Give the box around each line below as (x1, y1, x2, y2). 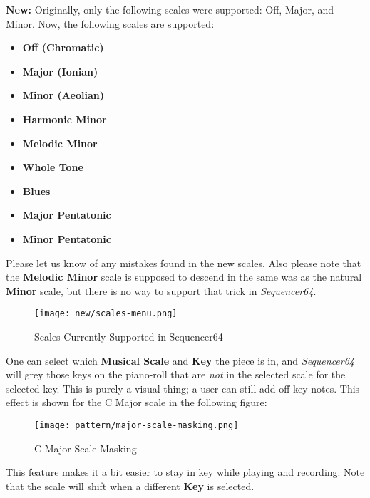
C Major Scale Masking (34, 440, 137, 455)
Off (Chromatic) (22, 40, 104, 55)
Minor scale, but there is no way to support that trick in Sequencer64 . (6, 283, 317, 298)
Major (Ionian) (22, 63, 98, 78)
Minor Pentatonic (22, 231, 111, 246)
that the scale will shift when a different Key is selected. (6, 478, 255, 493)
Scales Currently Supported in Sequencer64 (34, 328, 223, 343)
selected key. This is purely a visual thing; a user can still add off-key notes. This (6, 380, 360, 395)
